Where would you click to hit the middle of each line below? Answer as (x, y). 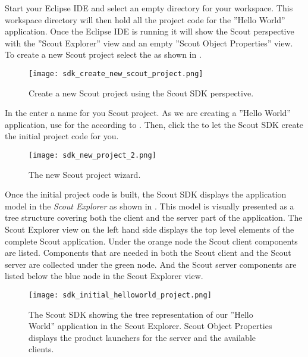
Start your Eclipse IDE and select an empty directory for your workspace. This (149, 8)
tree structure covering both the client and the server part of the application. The (154, 217)
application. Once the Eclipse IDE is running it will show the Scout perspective (150, 31)
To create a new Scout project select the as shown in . (103, 54)
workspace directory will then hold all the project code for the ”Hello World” (145, 19)
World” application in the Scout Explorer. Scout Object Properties (150, 326)
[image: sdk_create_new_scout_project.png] (116, 73)
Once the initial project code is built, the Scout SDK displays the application (146, 194)
